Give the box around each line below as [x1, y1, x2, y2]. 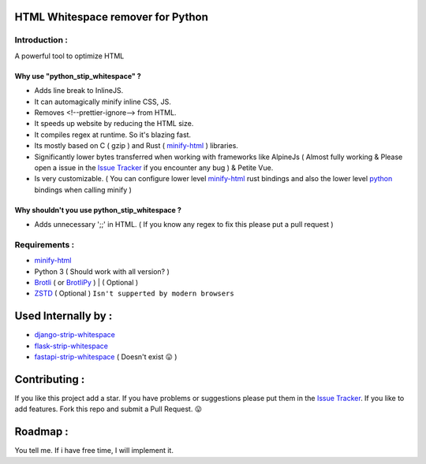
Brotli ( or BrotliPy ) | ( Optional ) [34, 277, 139, 287]
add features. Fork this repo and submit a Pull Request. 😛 [14, 404, 203, 414]
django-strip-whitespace [34, 330, 116, 340]
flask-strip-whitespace [34, 341, 108, 351]
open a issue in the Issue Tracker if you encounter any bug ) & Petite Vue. [34, 162, 274, 173]
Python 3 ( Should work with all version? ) [34, 266, 170, 276]
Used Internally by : [14, 310, 113, 323]
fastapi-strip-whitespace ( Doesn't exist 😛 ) [34, 352, 177, 362]
